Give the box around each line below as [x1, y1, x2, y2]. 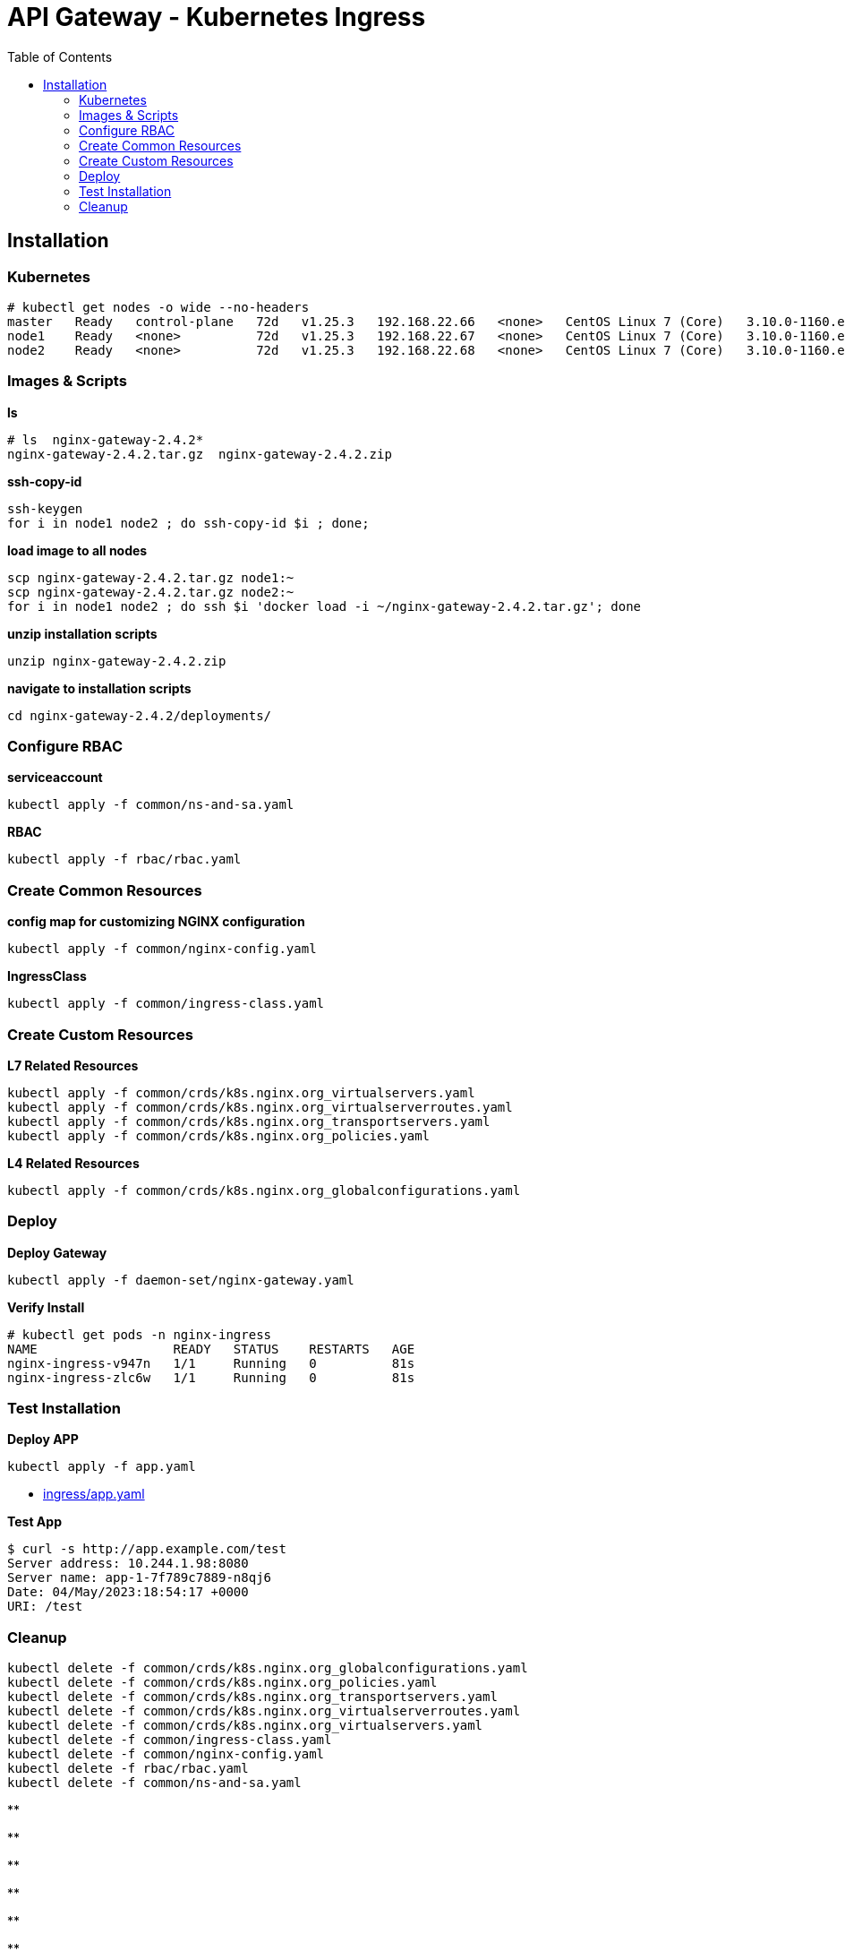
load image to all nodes [7, 542, 148, 558]
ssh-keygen [7, 501, 83, 516]
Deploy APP [7, 1431, 79, 1448]
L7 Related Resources [7, 1057, 139, 1073]
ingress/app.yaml [43, 1486, 145, 1502]
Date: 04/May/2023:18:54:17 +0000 [7, 1585, 249, 1600]
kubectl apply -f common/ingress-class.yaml [7, 996, 325, 1011]
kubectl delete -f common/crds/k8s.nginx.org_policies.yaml [7, 1675, 438, 1690]
